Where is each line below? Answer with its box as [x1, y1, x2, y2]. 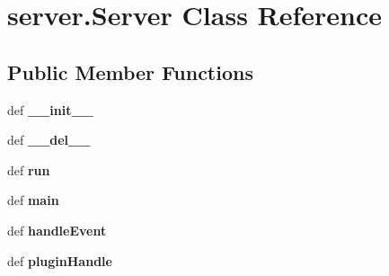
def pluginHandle [7, 251, 112, 270]
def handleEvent [7, 220, 107, 239]
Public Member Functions [7, 58, 253, 85]
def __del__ [7, 130, 91, 149]
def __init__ [7, 100, 93, 119]
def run [7, 160, 50, 179]
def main [7, 191, 59, 209]
